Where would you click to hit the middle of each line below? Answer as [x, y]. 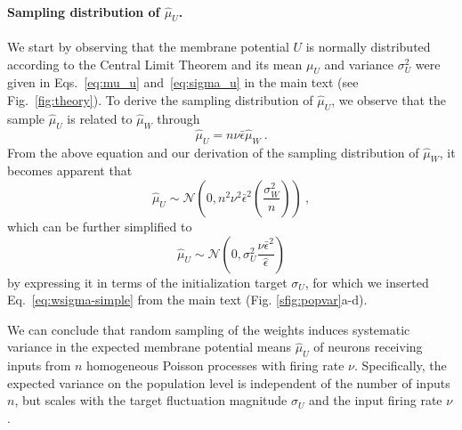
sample [26, 118]
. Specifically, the [400, 365]
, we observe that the [389, 99]
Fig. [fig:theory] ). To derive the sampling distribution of [160, 99]
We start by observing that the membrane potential [148, 46]
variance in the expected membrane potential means [150, 347]
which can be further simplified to [100, 226]
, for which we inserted [367, 282]
